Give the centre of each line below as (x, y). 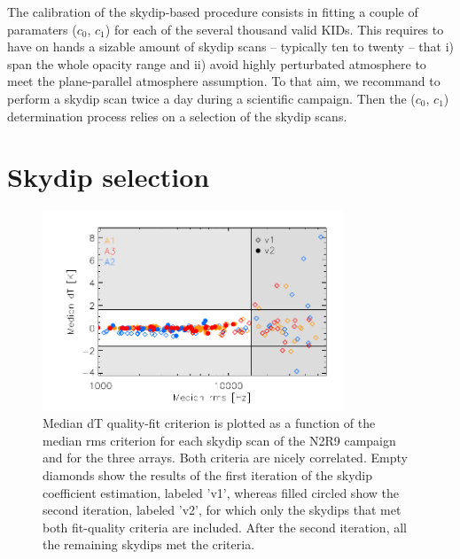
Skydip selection (109, 177)
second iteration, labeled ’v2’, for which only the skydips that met (222, 510)
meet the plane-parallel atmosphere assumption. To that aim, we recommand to (224, 81)
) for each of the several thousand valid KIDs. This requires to (274, 29)
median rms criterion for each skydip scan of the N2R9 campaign (219, 440)
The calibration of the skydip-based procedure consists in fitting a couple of (213, 12)
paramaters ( (42, 29)
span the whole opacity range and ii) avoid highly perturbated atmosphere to (217, 63)
